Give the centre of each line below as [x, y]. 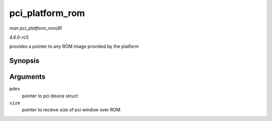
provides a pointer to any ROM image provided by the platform [74, 46]
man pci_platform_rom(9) [36, 28]
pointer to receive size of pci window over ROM [71, 110]
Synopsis [24, 61]
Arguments [27, 77]
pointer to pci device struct [50, 96]
